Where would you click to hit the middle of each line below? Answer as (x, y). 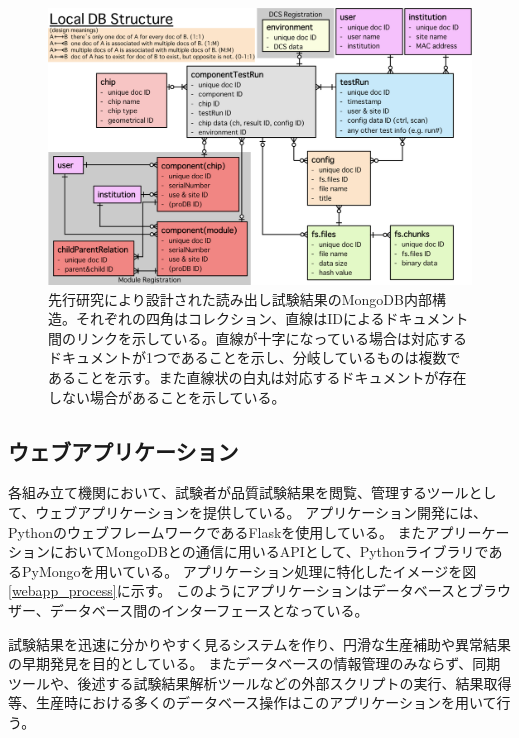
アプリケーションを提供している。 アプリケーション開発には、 (282, 511)
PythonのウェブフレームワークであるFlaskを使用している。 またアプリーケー (259, 531)
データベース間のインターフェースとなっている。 (209, 609)
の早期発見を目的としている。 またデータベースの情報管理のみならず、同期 (254, 663)
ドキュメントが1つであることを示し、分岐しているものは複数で (254, 357)
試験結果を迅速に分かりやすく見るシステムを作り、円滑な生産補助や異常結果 (260, 643)
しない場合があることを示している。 (167, 396)
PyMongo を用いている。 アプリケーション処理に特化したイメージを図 (249, 570)
